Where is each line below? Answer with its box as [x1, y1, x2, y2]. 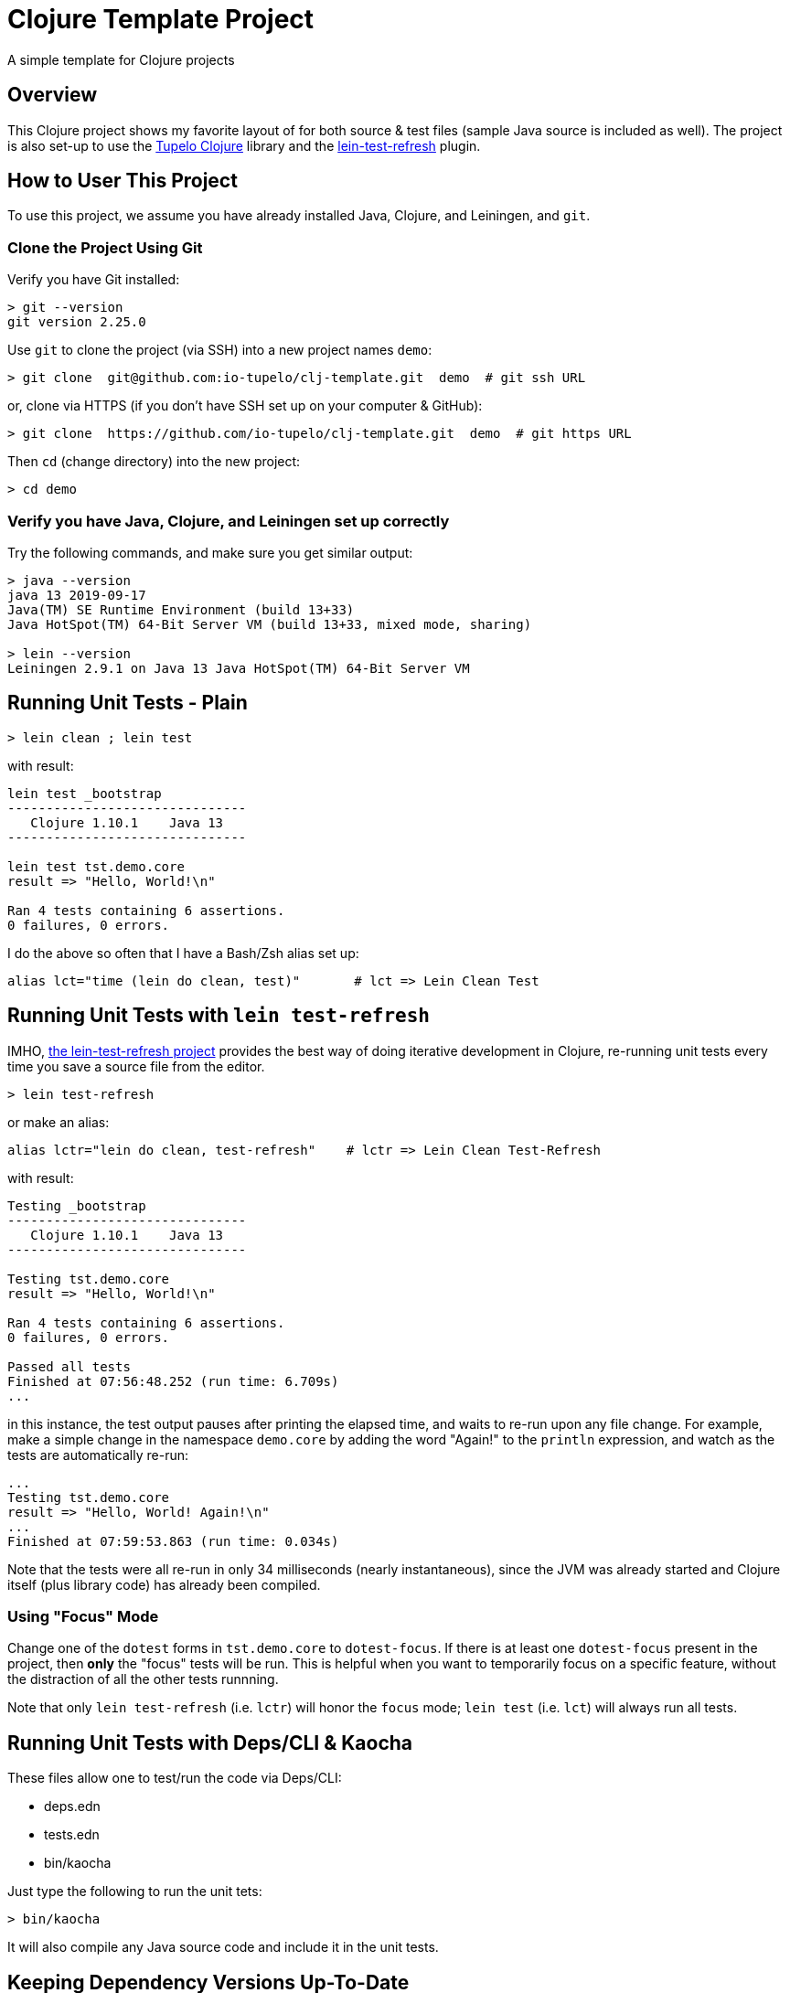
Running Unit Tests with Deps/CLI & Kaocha [7, 1731, 413, 1754]
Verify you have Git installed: [7, 272, 180, 288]
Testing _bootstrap [7, 1198, 146, 1213]
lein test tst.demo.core [7, 858, 185, 874]
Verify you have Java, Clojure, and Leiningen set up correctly [7, 511, 450, 530]
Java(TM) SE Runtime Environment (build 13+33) [7, 602, 355, 617]
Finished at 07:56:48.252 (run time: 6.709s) [7, 1373, 339, 1389]
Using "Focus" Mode [7, 1607, 159, 1625]
